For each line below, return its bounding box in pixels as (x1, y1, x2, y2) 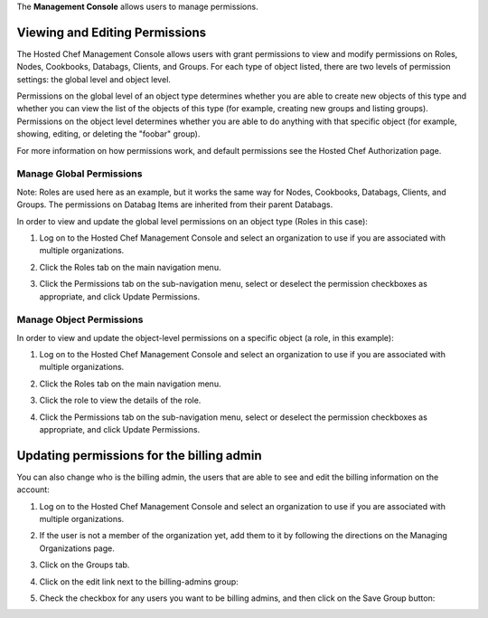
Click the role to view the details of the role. (39, 395, 202, 406)
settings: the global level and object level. (16, 73, 172, 85)
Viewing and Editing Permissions (16, 24, 207, 40)
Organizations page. (39, 543, 115, 554)
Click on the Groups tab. (39, 559, 130, 570)
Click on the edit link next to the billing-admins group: (39, 575, 239, 587)
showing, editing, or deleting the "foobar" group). (16, 128, 201, 139)
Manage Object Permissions (16, 313, 144, 326)
